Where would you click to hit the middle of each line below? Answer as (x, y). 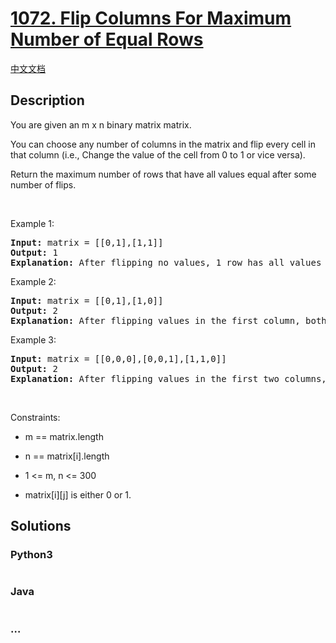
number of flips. (43, 184)
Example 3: (33, 339)
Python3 (31, 555)
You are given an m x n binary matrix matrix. (101, 124)
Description (47, 100)
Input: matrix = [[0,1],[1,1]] (87, 242)
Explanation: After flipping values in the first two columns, (168, 378)
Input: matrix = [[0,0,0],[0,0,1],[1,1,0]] (118, 358)
